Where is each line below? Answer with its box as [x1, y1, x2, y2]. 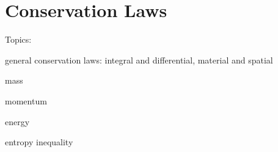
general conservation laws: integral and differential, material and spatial [5, 53, 273, 66]
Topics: [5, 33, 32, 46]
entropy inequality [5, 136, 73, 148]
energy [5, 115, 30, 128]
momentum [5, 94, 47, 107]
